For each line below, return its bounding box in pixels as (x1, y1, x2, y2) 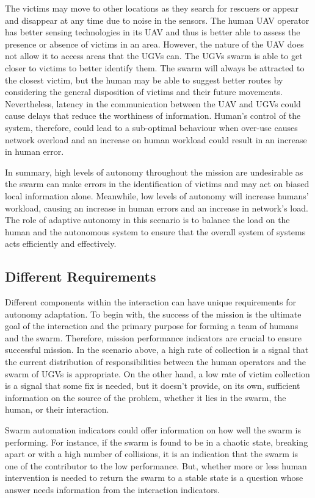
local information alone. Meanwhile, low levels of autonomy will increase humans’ (5, 189, 309, 202)
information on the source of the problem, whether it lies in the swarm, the (5, 391, 286, 404)
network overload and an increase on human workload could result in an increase (5, 133, 307, 146)
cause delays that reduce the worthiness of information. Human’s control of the (5, 109, 301, 122)
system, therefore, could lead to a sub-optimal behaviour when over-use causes (5, 121, 298, 133)
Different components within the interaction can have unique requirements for (5, 296, 296, 308)
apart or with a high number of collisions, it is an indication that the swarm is (5, 447, 299, 460)
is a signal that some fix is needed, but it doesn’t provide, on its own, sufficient (5, 379, 300, 392)
